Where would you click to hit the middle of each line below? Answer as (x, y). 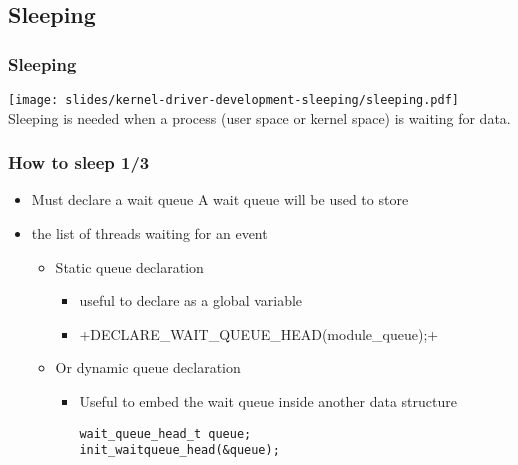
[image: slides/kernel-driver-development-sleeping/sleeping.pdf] (234, 100)
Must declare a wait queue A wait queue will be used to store (220, 199)
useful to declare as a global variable (191, 300)
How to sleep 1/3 (79, 162)
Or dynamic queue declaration (148, 367)
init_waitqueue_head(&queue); (179, 450)
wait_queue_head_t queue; (165, 433)
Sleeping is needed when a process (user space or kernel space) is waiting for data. (259, 117)
